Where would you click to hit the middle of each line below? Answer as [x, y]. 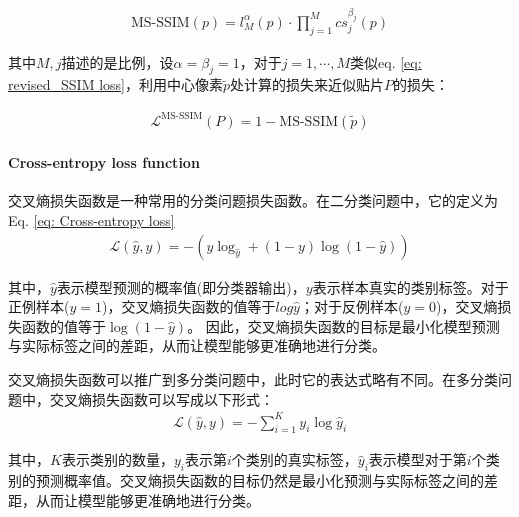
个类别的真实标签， [294, 459]
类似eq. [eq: [386, 61]
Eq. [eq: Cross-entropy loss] [91, 219]
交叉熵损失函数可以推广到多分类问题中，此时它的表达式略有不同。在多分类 [253, 378]
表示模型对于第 [417, 459]
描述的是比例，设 [117, 61]
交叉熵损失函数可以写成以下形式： [161, 398]
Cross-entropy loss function [104, 162]
